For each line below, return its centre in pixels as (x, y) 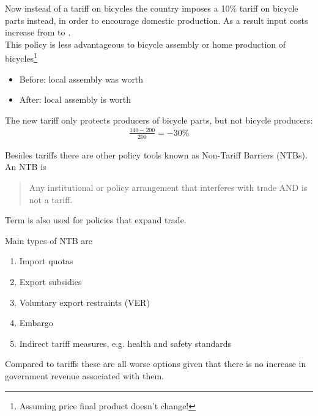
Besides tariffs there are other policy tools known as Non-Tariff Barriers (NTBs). (156, 154)
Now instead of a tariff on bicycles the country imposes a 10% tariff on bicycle (152, 8)
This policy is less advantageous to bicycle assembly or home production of (146, 44)
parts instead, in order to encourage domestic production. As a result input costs (157, 20)
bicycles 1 (21, 58)
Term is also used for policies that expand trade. (96, 220)
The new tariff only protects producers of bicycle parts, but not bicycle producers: (159, 120)
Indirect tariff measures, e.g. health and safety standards (125, 343)
